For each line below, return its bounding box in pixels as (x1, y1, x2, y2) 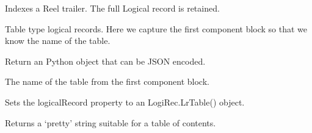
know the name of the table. (5, 34, 111, 47)
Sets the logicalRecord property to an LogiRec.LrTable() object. (5, 95, 245, 108)
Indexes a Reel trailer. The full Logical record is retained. (5, 2, 220, 14)
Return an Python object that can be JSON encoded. (5, 54, 206, 67)
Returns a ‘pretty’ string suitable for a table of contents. (5, 116, 216, 129)
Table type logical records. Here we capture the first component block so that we (5, 22, 308, 35)
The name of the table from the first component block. (5, 75, 209, 88)
